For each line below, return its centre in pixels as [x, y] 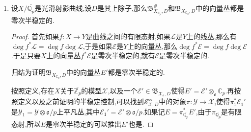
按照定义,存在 [33, 90]
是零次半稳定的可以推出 [84, 124]
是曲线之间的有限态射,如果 [128, 36]
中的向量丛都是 [220, 8]
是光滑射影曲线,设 [63, 8]
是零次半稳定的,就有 [123, 55]
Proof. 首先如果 [35, 36]
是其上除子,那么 [122, 8]
